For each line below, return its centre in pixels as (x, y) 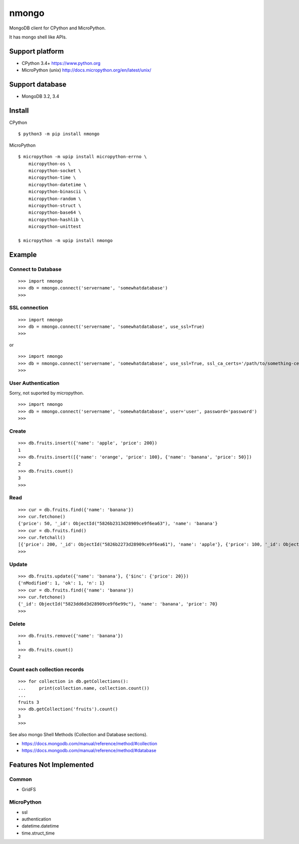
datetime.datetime (40, 826)
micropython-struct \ (55, 205)
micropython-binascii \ (57, 192)
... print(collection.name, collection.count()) (84, 688)
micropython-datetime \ (57, 184)
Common (21, 780)
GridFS (29, 789)
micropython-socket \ (55, 170)
